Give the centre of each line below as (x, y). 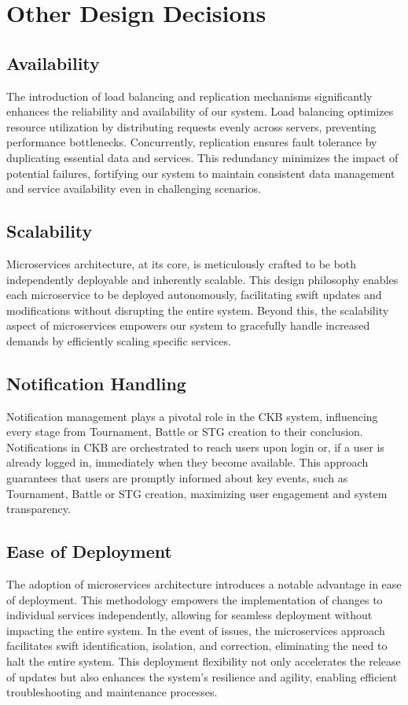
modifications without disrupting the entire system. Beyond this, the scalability (198, 310)
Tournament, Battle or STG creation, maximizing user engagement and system (197, 493)
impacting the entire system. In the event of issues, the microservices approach (196, 630)
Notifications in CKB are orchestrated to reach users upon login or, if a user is (195, 447)
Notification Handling (96, 383)
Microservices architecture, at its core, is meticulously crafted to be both (182, 263)
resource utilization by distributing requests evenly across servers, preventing (191, 126)
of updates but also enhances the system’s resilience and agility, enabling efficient (202, 676)
